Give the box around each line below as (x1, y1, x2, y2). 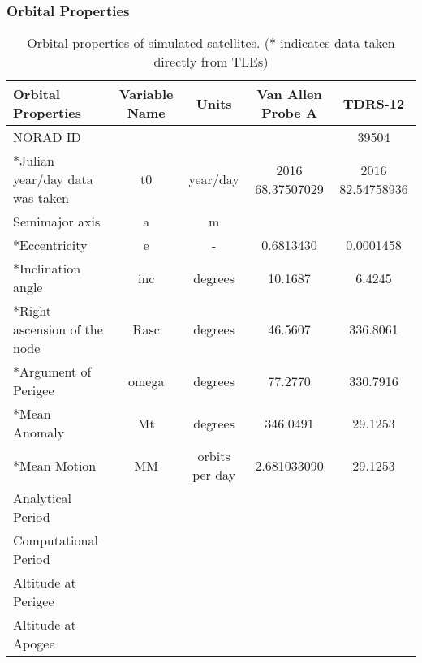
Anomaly (13, 423, 65, 442)
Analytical (13, 489, 72, 508)
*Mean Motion (13, 455, 97, 475)
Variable (118, 84, 174, 104)
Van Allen (256, 84, 322, 104)
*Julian (13, 151, 54, 170)
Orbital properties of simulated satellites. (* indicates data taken (27, 33, 395, 53)
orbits (197, 446, 230, 466)
